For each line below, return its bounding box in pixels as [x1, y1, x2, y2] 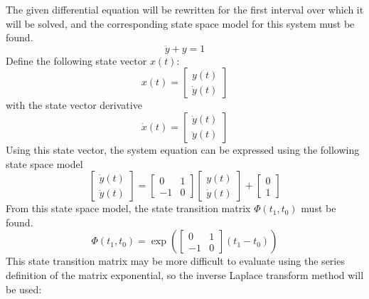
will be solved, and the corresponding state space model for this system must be [6, 16, 355, 31]
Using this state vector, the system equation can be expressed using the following [6, 142, 360, 157]
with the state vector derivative [6, 98, 142, 112]
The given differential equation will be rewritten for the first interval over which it [6, 2, 364, 16]
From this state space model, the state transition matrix [6, 201, 251, 216]
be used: [6, 281, 42, 296]
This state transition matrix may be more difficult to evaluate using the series [6, 253, 345, 268]
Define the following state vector [6, 53, 147, 68]
